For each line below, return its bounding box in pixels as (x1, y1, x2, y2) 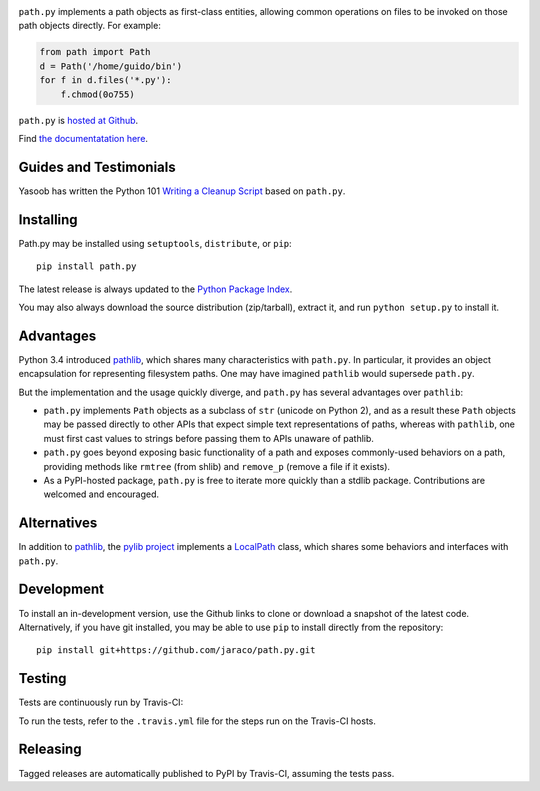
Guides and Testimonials (18, 158, 176, 175)
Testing (18, 670, 67, 687)
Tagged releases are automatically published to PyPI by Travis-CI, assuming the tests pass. (18, 767, 395, 779)
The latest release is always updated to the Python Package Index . (18, 283, 293, 295)
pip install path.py (36, 261, 137, 272)
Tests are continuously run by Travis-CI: (18, 696, 184, 709)
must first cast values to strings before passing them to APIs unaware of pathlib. (43, 432, 375, 444)
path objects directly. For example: (18, 20, 162, 32)
